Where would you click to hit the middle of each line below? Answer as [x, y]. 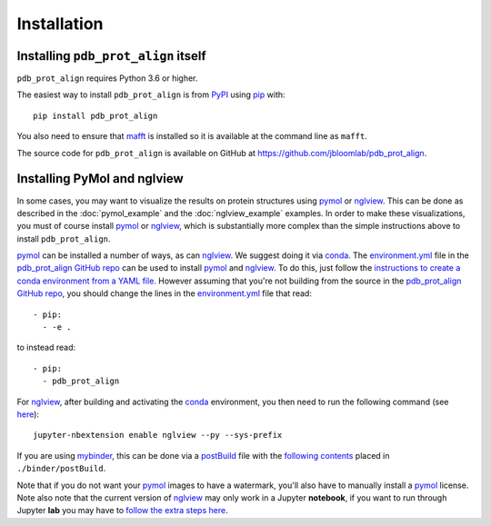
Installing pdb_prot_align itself [111, 56]
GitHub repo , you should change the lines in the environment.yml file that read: [165, 293]
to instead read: [46, 347]
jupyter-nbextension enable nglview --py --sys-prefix [158, 435]
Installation [60, 24]
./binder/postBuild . [61, 469]
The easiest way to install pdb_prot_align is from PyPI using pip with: [151, 94]
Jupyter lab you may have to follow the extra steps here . [122, 511]
